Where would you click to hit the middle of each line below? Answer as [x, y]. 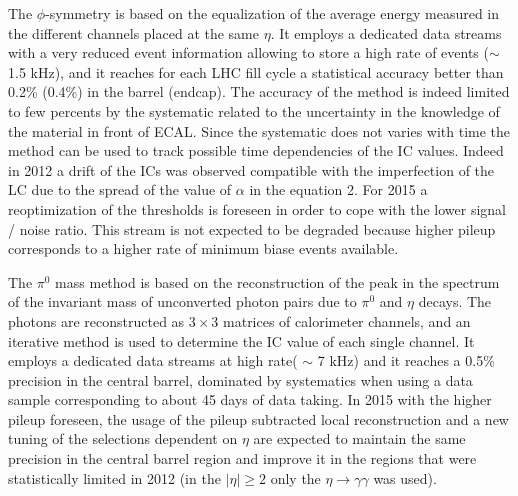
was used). [405, 477]
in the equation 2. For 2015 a [338, 189]
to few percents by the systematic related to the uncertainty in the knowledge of [254, 110]
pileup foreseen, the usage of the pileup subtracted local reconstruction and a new [258, 418]
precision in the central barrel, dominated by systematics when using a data [240, 379]
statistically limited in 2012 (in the [114, 477]
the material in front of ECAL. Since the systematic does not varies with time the [259, 130]
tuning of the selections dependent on [123, 438]
